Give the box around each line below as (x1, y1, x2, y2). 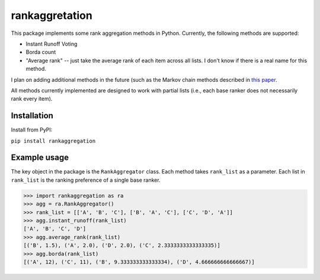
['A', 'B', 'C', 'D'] (23, 226, 87, 232)
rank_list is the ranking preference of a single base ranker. (11, 176, 161, 184)
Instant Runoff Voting (25, 40, 78, 47)
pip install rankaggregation (11, 137, 96, 144)
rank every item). (11, 95, 53, 102)
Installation (11, 111, 53, 121)
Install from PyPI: (11, 126, 53, 133)
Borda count (25, 49, 56, 56)
